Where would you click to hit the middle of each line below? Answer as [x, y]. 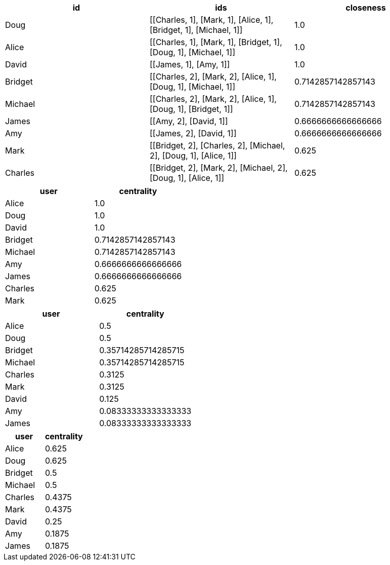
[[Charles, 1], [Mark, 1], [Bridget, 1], [216, 42]
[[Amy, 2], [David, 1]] [189, 121]
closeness [366, 8]
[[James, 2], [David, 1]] [193, 133]
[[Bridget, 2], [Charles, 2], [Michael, [217, 145]
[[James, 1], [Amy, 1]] [190, 64]
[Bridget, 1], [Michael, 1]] [196, 30]
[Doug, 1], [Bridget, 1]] [191, 109]
